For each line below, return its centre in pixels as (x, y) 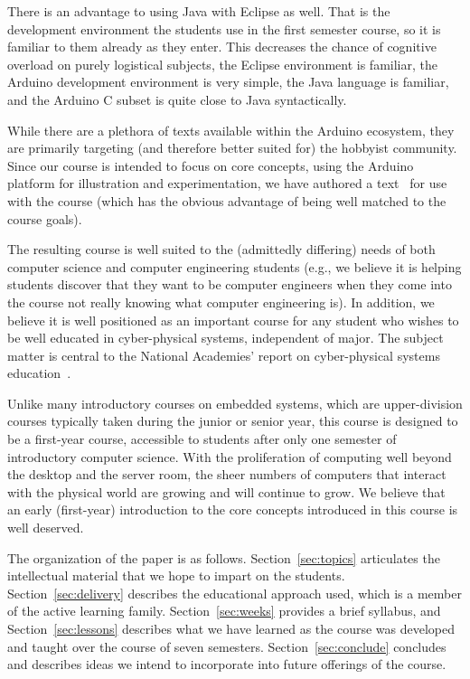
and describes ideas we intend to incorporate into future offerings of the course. (227, 664)
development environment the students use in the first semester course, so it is (224, 28)
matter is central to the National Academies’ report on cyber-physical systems (224, 355)
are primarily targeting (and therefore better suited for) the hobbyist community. (232, 148)
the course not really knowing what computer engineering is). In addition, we (221, 302)
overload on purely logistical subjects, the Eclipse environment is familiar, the (222, 64)
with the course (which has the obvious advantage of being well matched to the (227, 200)
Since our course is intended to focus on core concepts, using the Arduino (211, 165)
